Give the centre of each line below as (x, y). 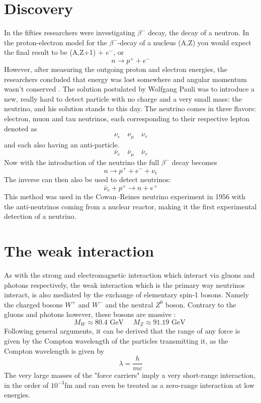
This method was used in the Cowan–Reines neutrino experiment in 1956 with (125, 196)
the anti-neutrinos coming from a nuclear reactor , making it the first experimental (130, 206)
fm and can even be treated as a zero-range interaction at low (159, 385)
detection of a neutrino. (40, 216)
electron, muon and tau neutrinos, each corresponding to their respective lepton (127, 118)
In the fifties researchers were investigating (70, 32)
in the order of (26, 385)
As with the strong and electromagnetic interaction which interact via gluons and (129, 275)
